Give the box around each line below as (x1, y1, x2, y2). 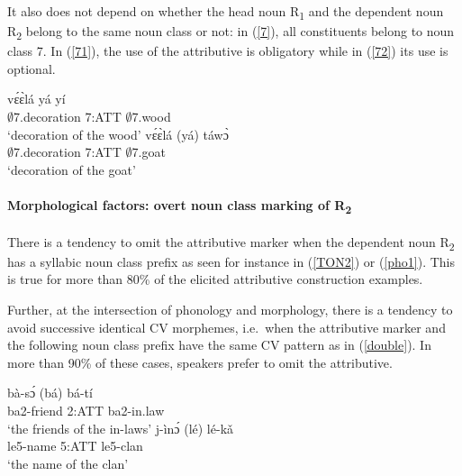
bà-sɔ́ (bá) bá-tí (7, 383, 93, 402)
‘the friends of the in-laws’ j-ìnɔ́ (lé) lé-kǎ (7, 418, 234, 437)
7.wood (131, 107, 171, 126)
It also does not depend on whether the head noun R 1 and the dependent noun (7, 2, 444, 23)
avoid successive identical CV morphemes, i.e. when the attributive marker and (7, 317, 446, 336)
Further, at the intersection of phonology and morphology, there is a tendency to (7, 300, 453, 319)
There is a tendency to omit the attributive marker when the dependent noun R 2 (7, 232, 455, 253)
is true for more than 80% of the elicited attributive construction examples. (7, 270, 423, 288)
